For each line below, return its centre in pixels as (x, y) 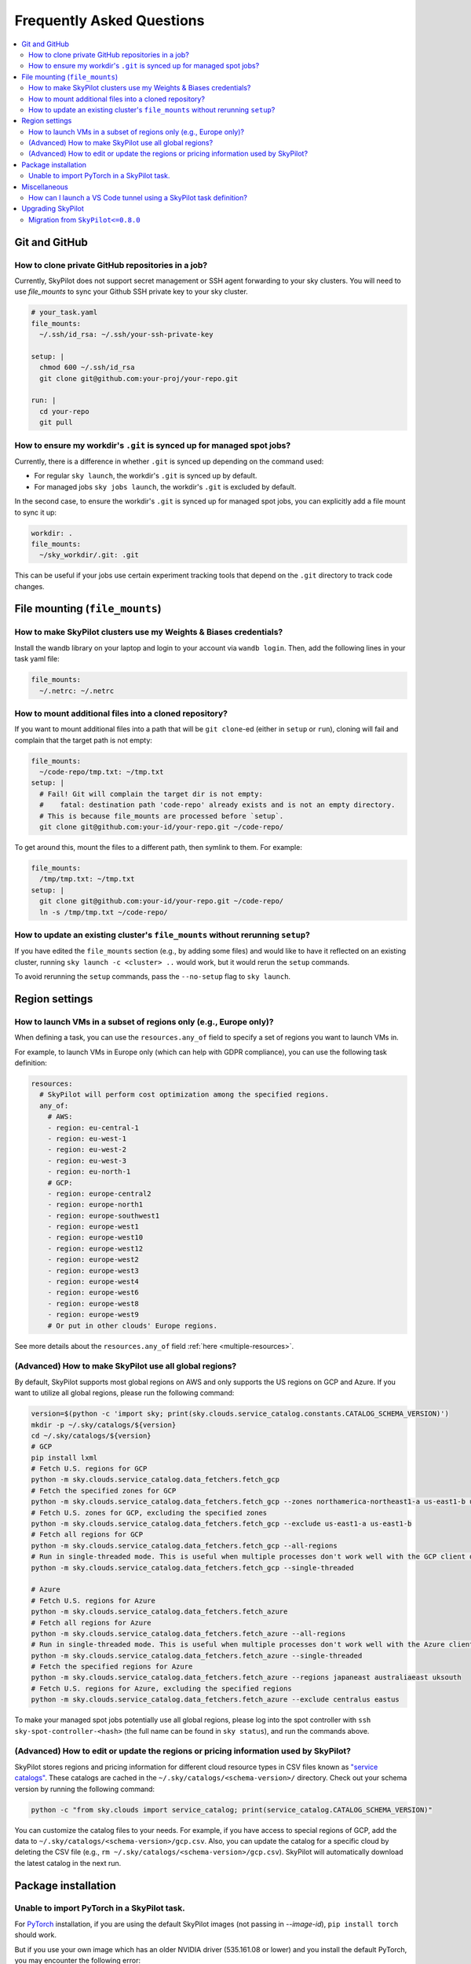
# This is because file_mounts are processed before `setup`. (162, 816)
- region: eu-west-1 (87, 1138)
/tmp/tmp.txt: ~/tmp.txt (87, 879)
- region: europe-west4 (93, 1282)
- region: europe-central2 (100, 1193)
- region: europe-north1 (95, 1205)
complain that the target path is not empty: (84, 740)
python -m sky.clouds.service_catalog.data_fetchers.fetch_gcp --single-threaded (193, 1568)
